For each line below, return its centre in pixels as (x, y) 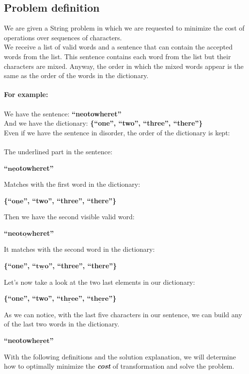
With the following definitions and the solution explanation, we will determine (120, 356)
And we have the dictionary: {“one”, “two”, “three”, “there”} (103, 123)
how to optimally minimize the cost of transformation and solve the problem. (119, 366)
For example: (26, 94)
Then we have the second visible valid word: (69, 217)
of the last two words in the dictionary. (62, 324)
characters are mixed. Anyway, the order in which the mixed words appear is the (124, 66)
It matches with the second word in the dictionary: (79, 249)
